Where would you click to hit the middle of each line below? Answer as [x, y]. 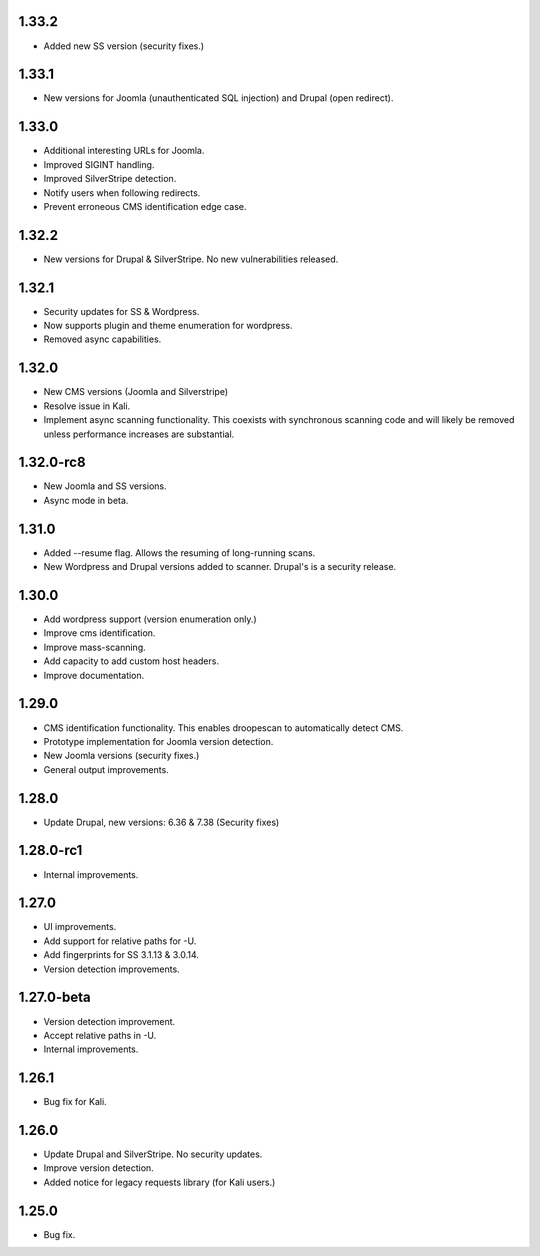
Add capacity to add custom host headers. [131, 661]
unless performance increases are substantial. [139, 434]
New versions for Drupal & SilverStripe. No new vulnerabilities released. [191, 259]
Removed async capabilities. [102, 339]
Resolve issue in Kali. [87, 406]
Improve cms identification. [99, 633]
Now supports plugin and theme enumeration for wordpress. [168, 326]
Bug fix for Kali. [75, 1102]
